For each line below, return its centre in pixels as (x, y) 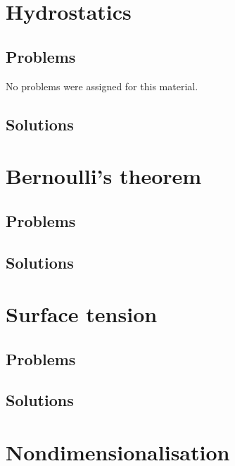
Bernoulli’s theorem (104, 176)
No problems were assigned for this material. (102, 86)
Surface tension (82, 314)
